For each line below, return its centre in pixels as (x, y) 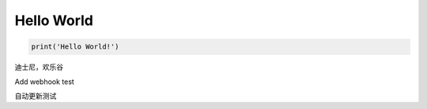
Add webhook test (44, 82)
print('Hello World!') (75, 47)
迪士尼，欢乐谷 (39, 67)
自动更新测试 (36, 96)
